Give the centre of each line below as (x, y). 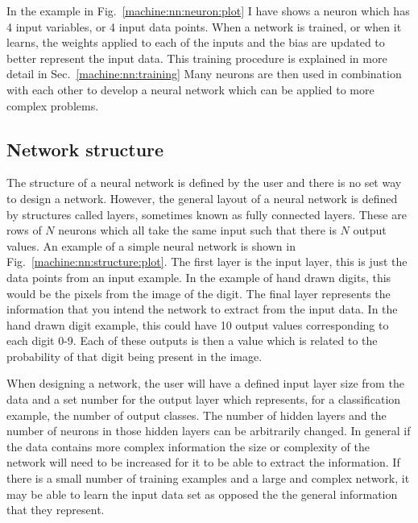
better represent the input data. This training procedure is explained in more (197, 58)
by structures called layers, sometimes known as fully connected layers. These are (207, 214)
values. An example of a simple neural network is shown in (151, 245)
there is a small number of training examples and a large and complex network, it (208, 478)
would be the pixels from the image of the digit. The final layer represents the (199, 293)
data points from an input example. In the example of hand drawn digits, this (199, 277)
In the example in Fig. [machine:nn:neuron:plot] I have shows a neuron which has (208, 10)
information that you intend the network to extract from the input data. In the (202, 309)
